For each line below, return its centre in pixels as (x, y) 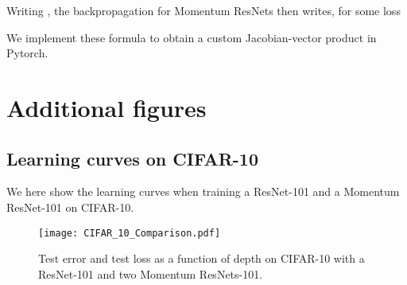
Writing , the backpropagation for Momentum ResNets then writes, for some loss (203, 10)
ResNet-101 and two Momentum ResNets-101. (151, 273)
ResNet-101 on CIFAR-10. (70, 207)
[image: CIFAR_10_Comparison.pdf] (130, 233)
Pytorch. (27, 53)
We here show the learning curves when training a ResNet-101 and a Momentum (203, 191)
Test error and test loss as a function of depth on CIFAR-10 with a (202, 258)
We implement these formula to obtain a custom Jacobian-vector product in (192, 37)
